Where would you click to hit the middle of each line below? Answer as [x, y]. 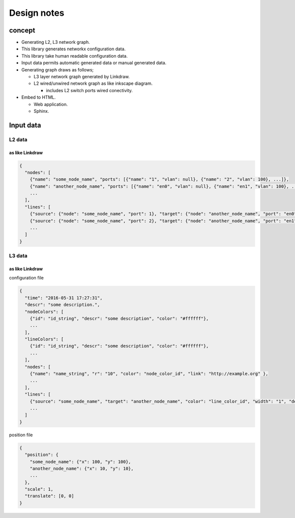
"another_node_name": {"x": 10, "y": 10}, [82, 468]
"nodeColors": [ [44, 311]
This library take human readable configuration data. [74, 56]
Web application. [51, 104]
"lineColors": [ [44, 339]
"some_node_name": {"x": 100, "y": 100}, [80, 462]
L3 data [18, 256]
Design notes [37, 13]
